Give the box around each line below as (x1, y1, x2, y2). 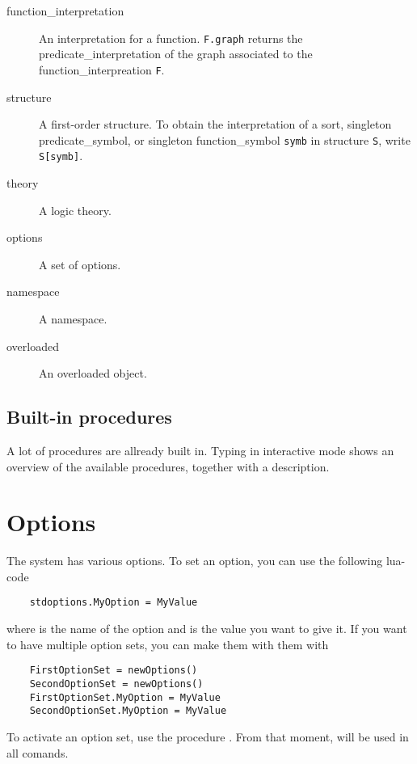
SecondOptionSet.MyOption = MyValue (29, 705, 227, 717)
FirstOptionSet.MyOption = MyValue (29, 691, 221, 703)
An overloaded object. (39, 365, 147, 382)
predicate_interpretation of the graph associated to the (39, 45, 313, 62)
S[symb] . (39, 147, 83, 164)
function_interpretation (6, 2, 124, 19)
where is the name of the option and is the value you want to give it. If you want (6, 620, 407, 637)
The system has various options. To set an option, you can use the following (6, 552, 383, 569)
